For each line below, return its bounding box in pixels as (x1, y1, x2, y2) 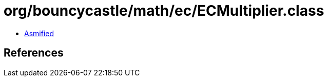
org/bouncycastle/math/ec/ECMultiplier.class (4, 2, 324, 19)
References (4, 46, 64, 60)
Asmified (24, 29, 54, 38)
